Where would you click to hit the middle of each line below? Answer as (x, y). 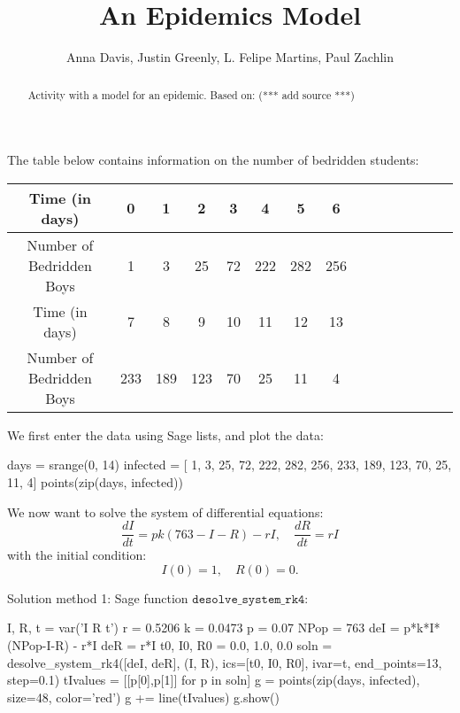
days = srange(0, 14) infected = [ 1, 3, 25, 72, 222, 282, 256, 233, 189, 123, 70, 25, (230, 465)
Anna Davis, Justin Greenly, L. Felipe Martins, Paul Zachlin (230, 57)
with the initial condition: (77, 555)
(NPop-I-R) (38, 644)
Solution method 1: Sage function (98, 597)
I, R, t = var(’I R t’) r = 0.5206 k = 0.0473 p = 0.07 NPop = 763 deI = (203, 628)
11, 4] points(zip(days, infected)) (95, 481)
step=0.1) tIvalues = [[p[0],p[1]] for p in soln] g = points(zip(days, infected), (214, 680)
